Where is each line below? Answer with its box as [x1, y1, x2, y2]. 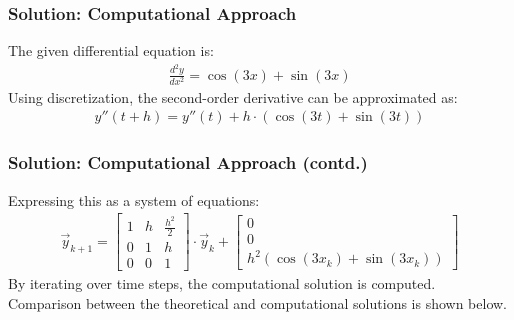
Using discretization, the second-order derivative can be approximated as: [8, 86, 458, 107]
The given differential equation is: [8, 40, 214, 61]
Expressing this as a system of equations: [8, 189, 260, 210]
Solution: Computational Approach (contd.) [8, 150, 368, 175]
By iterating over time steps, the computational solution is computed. [8, 273, 436, 294]
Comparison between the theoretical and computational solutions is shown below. [8, 292, 508, 313]
